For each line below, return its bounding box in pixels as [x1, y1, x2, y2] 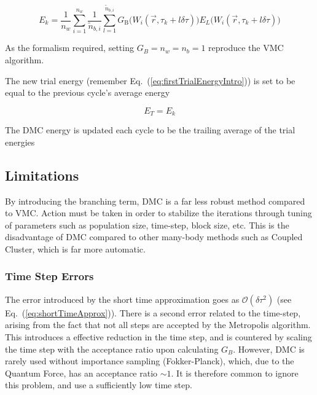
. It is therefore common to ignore [171, 366, 299, 379]
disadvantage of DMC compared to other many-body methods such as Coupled [5, 230, 303, 243]
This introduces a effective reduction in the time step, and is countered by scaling [5, 330, 312, 343]
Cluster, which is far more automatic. [5, 242, 146, 255]
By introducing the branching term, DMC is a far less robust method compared [5, 194, 305, 207]
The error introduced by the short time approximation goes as [5, 292, 240, 305]
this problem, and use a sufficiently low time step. [5, 378, 192, 391]
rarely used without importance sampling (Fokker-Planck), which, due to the [5, 354, 294, 367]
